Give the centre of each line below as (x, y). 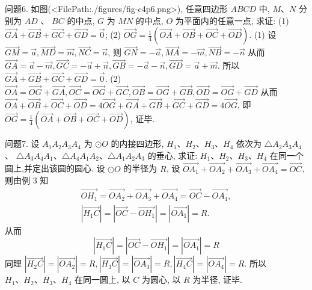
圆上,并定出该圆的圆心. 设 (55, 168)
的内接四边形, (137, 143)
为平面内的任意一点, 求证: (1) (232, 20)
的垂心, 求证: (173, 155)
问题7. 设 (22, 143)
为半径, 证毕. (217, 279)
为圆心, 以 (161, 279)
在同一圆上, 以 (102, 279)
